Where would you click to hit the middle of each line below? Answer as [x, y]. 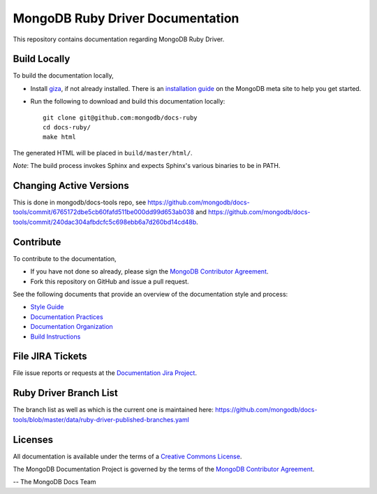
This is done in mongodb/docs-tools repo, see [80, 202]
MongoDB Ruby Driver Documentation [126, 18]
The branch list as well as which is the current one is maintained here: [113, 410]
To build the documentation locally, [64, 76]
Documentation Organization [72, 327]
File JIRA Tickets [50, 357]
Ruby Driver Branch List [65, 393]
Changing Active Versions [71, 186]
